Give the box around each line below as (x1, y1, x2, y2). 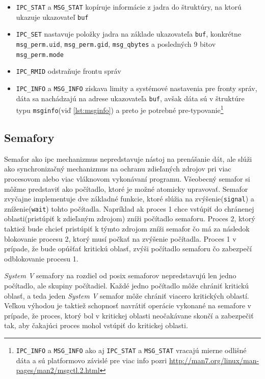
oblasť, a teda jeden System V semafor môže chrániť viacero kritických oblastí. (4, 290, 249, 301)
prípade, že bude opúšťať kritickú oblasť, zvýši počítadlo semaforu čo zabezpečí (4, 243, 252, 254)
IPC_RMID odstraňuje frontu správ (16, 66, 121, 76)
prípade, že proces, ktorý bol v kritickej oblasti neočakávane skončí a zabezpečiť (4, 310, 254, 320)
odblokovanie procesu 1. (4, 253, 78, 264)
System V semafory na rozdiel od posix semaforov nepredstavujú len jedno (4, 270, 236, 281)
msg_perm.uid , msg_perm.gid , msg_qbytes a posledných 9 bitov (16, 38, 216, 49)
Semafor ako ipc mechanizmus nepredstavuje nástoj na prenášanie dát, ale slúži (4, 153, 252, 164)
